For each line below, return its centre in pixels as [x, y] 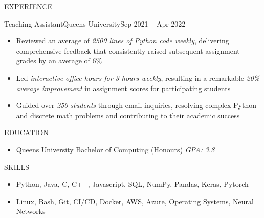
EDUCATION [26, 132]
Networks [31, 211]
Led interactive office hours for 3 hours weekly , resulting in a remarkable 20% [138, 78]
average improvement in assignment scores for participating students [123, 88]
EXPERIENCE [28, 6]
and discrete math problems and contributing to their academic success [128, 115]
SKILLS [17, 167]
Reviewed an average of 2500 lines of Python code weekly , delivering [123, 41]
